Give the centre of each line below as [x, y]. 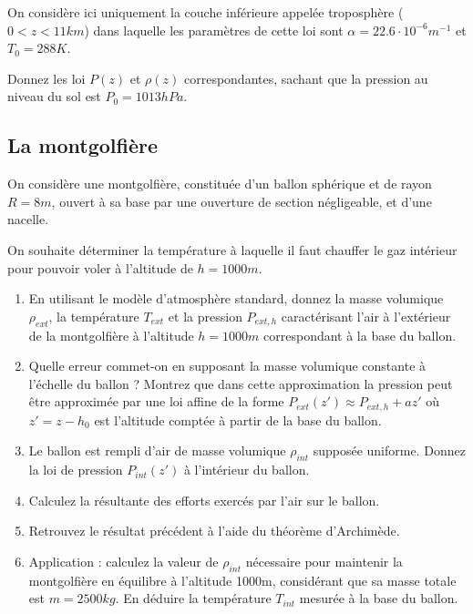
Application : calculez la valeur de [123, 561]
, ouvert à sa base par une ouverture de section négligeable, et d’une [242, 201]
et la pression [205, 316]
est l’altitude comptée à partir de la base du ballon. [238, 420]
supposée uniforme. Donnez [389, 450]
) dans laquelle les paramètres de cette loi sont [214, 30]
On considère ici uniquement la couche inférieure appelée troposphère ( [206, 12]
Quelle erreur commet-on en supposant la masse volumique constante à [227, 366]
